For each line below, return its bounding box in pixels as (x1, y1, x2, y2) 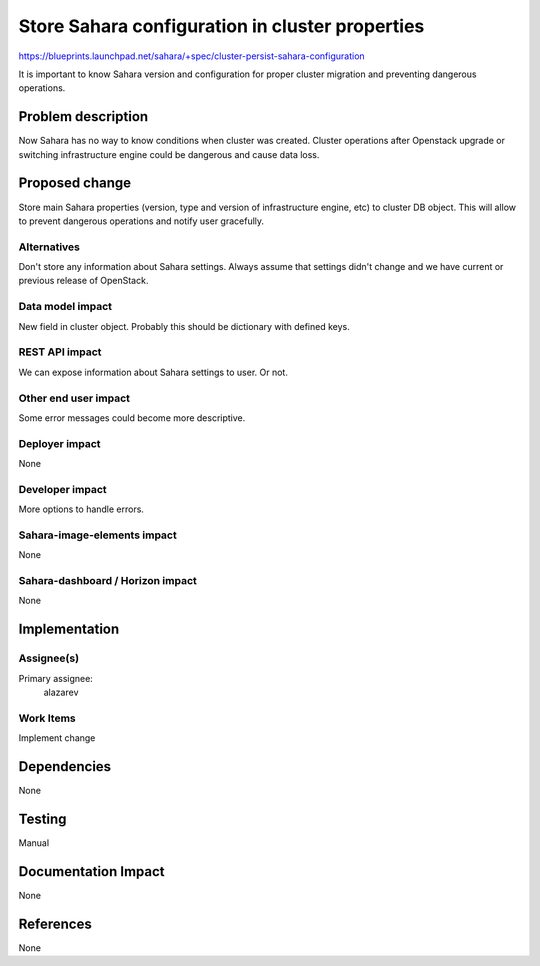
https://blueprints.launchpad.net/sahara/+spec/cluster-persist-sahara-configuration (18, 50, 365, 62)
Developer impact (18, 482, 107, 496)
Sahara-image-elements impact (18, 528, 177, 542)
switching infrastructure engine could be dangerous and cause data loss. (18, 148, 320, 160)
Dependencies (18, 758, 112, 775)
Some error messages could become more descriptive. (18, 411, 246, 424)
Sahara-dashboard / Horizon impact (18, 574, 197, 588)
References (18, 915, 92, 932)
